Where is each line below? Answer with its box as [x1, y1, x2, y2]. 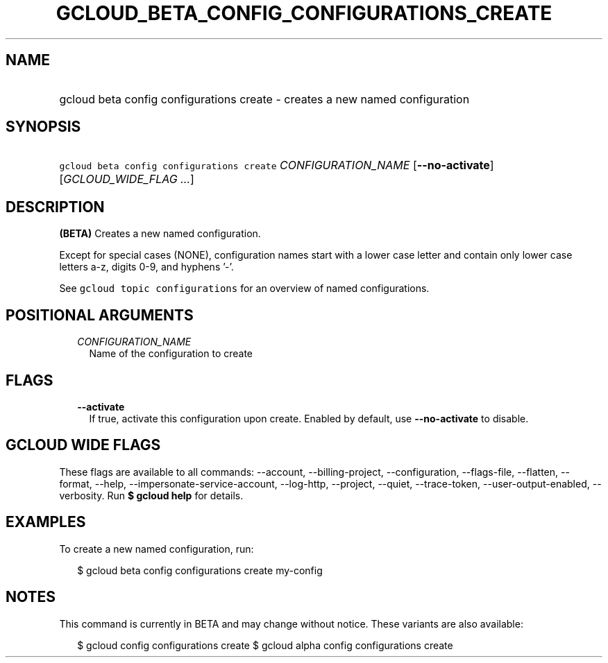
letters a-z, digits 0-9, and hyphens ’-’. [59, 261, 234, 273]
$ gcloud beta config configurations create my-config [77, 564, 323, 576]
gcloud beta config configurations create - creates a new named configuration [59, 92, 470, 106]
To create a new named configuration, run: [59, 542, 254, 555]
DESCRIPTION [6, 198, 105, 216]
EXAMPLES [6, 513, 86, 531]
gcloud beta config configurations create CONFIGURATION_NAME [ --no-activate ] [59, 158, 494, 173]
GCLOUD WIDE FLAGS [6, 436, 161, 454]
